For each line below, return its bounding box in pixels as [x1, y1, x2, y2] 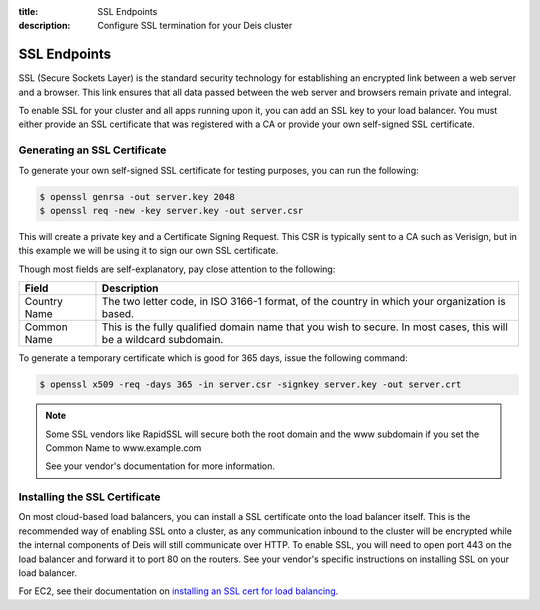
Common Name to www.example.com [45, 441, 202, 454]
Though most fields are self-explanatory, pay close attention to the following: [18, 263, 336, 275]
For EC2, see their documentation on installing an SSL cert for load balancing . [18, 585, 339, 597]
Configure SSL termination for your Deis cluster [97, 20, 293, 32]
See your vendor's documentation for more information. [45, 460, 275, 472]
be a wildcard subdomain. [101, 333, 224, 347]
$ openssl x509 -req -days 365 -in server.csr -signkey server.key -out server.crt [39, 379, 462, 390]
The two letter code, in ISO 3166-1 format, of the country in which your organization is [101, 295, 506, 309]
